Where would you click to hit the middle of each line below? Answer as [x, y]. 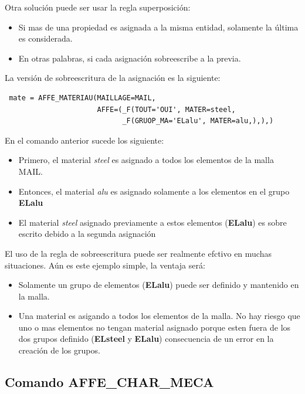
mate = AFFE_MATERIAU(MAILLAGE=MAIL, [82, 98]
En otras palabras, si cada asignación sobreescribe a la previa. [130, 58]
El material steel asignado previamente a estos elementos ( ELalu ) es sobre [152, 222]
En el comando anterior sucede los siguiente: [84, 140]
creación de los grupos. [59, 350]
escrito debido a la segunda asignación [87, 234]
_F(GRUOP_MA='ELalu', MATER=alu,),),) [198, 121]
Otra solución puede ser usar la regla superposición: [98, 7]
